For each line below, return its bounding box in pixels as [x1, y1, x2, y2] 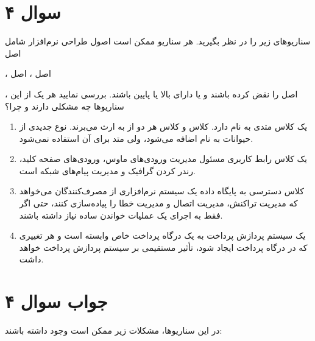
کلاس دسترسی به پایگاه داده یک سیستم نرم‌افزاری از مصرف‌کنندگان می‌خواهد [19, 185, 304, 197]
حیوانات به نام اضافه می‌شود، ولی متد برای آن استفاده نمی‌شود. [19, 132, 253, 144]
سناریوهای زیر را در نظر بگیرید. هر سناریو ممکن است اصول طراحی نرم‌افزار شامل [5, 35, 311, 47]
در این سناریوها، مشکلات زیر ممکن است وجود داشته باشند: [5, 324, 222, 337]
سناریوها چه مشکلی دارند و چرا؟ [5, 99, 124, 112]
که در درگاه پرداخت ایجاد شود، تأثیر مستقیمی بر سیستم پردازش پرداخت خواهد [19, 241, 308, 253]
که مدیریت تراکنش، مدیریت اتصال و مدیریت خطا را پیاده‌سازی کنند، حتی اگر [19, 197, 298, 209]
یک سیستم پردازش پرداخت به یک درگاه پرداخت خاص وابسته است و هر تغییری [19, 229, 306, 242]
